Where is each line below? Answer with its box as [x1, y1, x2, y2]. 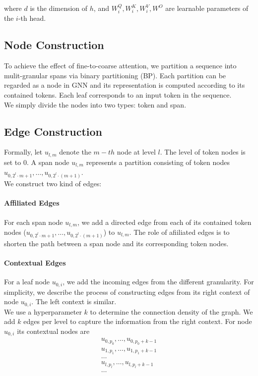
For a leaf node [4, 276, 50, 287]
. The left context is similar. [31, 296, 117, 307]
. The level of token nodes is [160, 147, 246, 157]
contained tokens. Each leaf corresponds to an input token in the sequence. [4, 90, 232, 100]
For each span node [4, 216, 63, 227]
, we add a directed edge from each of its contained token [77, 216, 252, 227]
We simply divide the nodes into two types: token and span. [4, 99, 187, 109]
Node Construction [4, 37, 104, 53]
